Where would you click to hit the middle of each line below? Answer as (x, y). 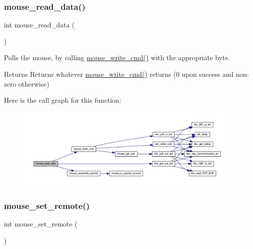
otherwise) (34, 83)
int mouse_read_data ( (39, 25)
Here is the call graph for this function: (63, 100)
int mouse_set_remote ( (41, 223)
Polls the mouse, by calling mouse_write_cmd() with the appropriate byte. (117, 57)
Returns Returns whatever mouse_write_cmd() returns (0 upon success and (119, 74)
